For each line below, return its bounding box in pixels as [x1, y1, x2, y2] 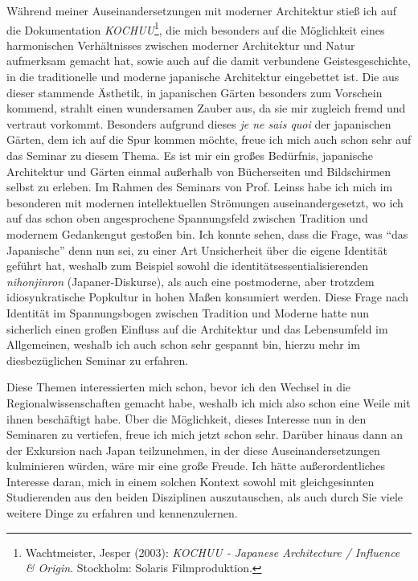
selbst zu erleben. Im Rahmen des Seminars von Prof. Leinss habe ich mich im [6, 178, 393, 195]
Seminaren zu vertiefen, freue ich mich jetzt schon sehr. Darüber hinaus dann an [6, 426, 404, 443]
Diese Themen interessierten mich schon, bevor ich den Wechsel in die [6, 378, 351, 395]
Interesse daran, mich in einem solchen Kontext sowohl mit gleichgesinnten [6, 473, 375, 489]
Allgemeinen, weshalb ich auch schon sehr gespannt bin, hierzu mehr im [6, 336, 360, 353]
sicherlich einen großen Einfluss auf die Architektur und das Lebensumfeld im [6, 320, 388, 337]
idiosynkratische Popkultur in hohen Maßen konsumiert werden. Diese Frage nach [6, 288, 409, 305]
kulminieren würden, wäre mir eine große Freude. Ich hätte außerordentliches [6, 457, 386, 474]
